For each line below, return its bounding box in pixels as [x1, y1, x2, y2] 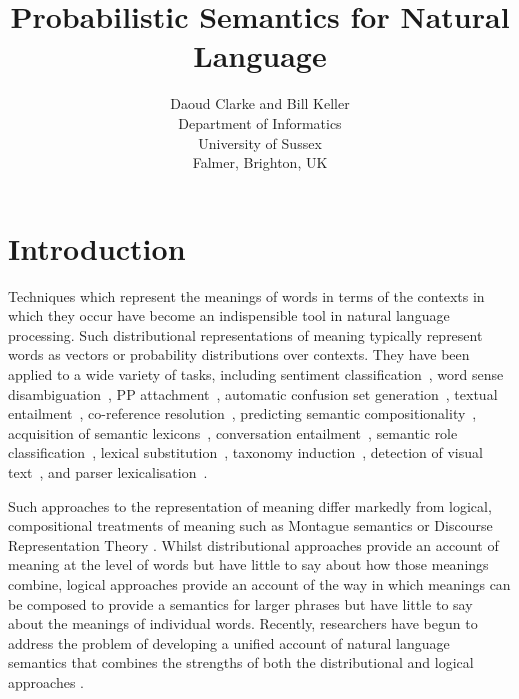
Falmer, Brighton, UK [192, 152, 328, 173]
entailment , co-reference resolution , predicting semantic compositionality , [8, 403, 477, 424]
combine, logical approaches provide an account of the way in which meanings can [8, 573, 511, 594]
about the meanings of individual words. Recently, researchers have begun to [8, 613, 478, 634]
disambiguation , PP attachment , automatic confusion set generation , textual [8, 383, 498, 404]
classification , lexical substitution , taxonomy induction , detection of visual [8, 442, 483, 463]
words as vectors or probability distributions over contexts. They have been [8, 344, 470, 365]
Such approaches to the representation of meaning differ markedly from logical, [8, 495, 492, 516]
